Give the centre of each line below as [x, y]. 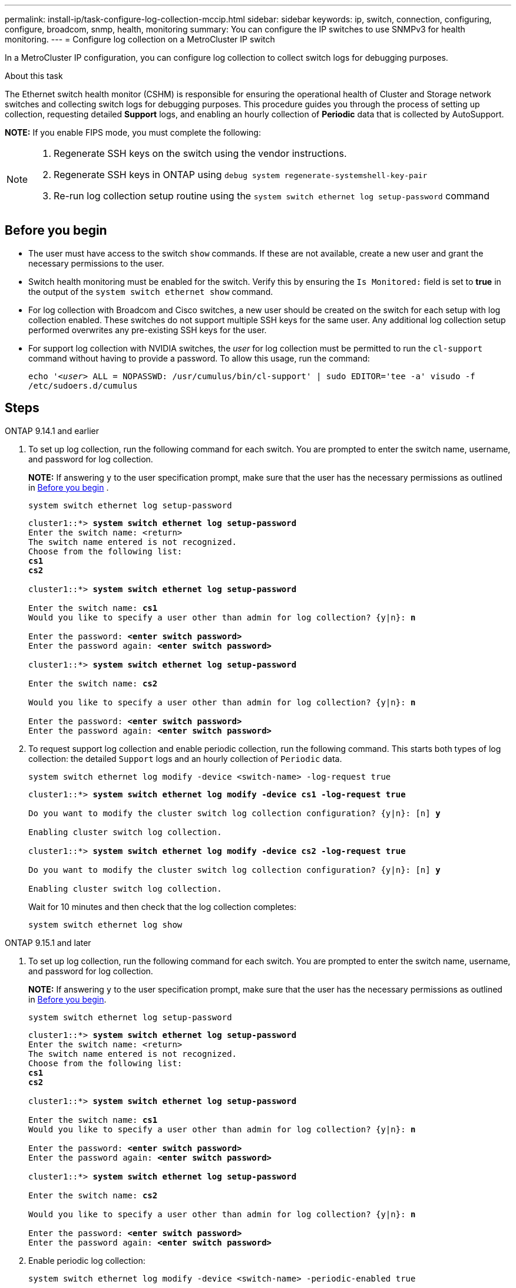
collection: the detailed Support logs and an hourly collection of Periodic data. [185, 758]
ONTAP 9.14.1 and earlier [52, 431]
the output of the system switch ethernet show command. [151, 291]
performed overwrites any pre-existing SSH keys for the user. [148, 330]
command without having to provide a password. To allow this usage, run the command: [199, 358]
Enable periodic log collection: [87, 1260]
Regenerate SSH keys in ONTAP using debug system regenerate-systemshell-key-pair [241, 175]
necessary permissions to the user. [96, 263]
